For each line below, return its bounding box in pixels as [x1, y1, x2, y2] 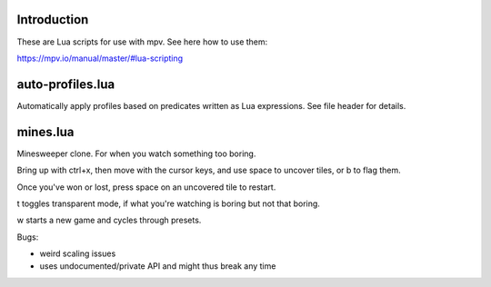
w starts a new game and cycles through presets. [16, 214, 202, 226]
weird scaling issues [39, 248, 116, 259]
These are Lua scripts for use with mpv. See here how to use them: [16, 36, 268, 47]
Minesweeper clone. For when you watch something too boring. [16, 148, 256, 159]
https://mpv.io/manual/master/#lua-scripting [16, 53, 184, 64]
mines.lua [16, 124, 75, 140]
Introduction [16, 12, 89, 27]
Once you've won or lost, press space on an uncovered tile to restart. [16, 182, 276, 193]
